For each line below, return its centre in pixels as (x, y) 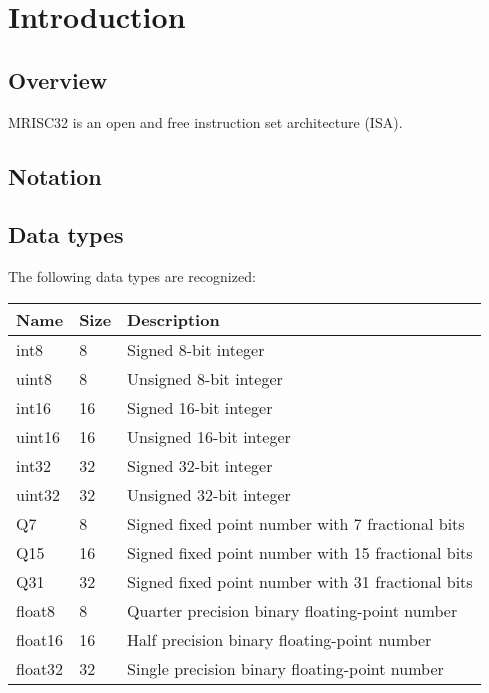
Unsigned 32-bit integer (209, 494)
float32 (40, 668)
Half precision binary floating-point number (279, 639)
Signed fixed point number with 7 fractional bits (296, 523)
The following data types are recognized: (132, 276)
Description (173, 319)
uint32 (38, 494)
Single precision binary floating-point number (285, 668)
